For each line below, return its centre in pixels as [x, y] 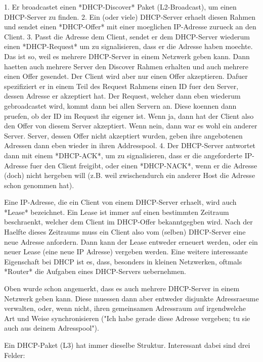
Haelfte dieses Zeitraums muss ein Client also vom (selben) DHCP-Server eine [125, 232]
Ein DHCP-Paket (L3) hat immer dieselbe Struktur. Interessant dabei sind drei [127, 345]
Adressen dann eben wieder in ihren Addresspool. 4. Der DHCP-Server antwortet [130, 145]
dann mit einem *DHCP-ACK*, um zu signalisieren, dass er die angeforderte [123, 155]
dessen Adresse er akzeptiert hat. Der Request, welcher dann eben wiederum [122, 96]
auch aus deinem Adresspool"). [52, 328]
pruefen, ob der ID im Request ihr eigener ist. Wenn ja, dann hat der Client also [129, 116]
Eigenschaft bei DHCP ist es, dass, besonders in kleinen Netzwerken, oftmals [123, 261]
